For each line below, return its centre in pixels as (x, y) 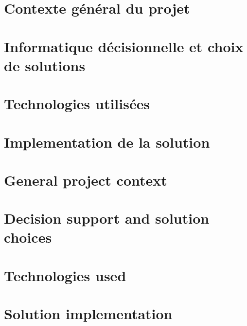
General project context (86, 180)
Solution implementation (88, 314)
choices (28, 237)
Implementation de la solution (107, 142)
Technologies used (65, 275)
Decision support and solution (107, 218)
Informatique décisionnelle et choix (124, 46)
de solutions (45, 65)
